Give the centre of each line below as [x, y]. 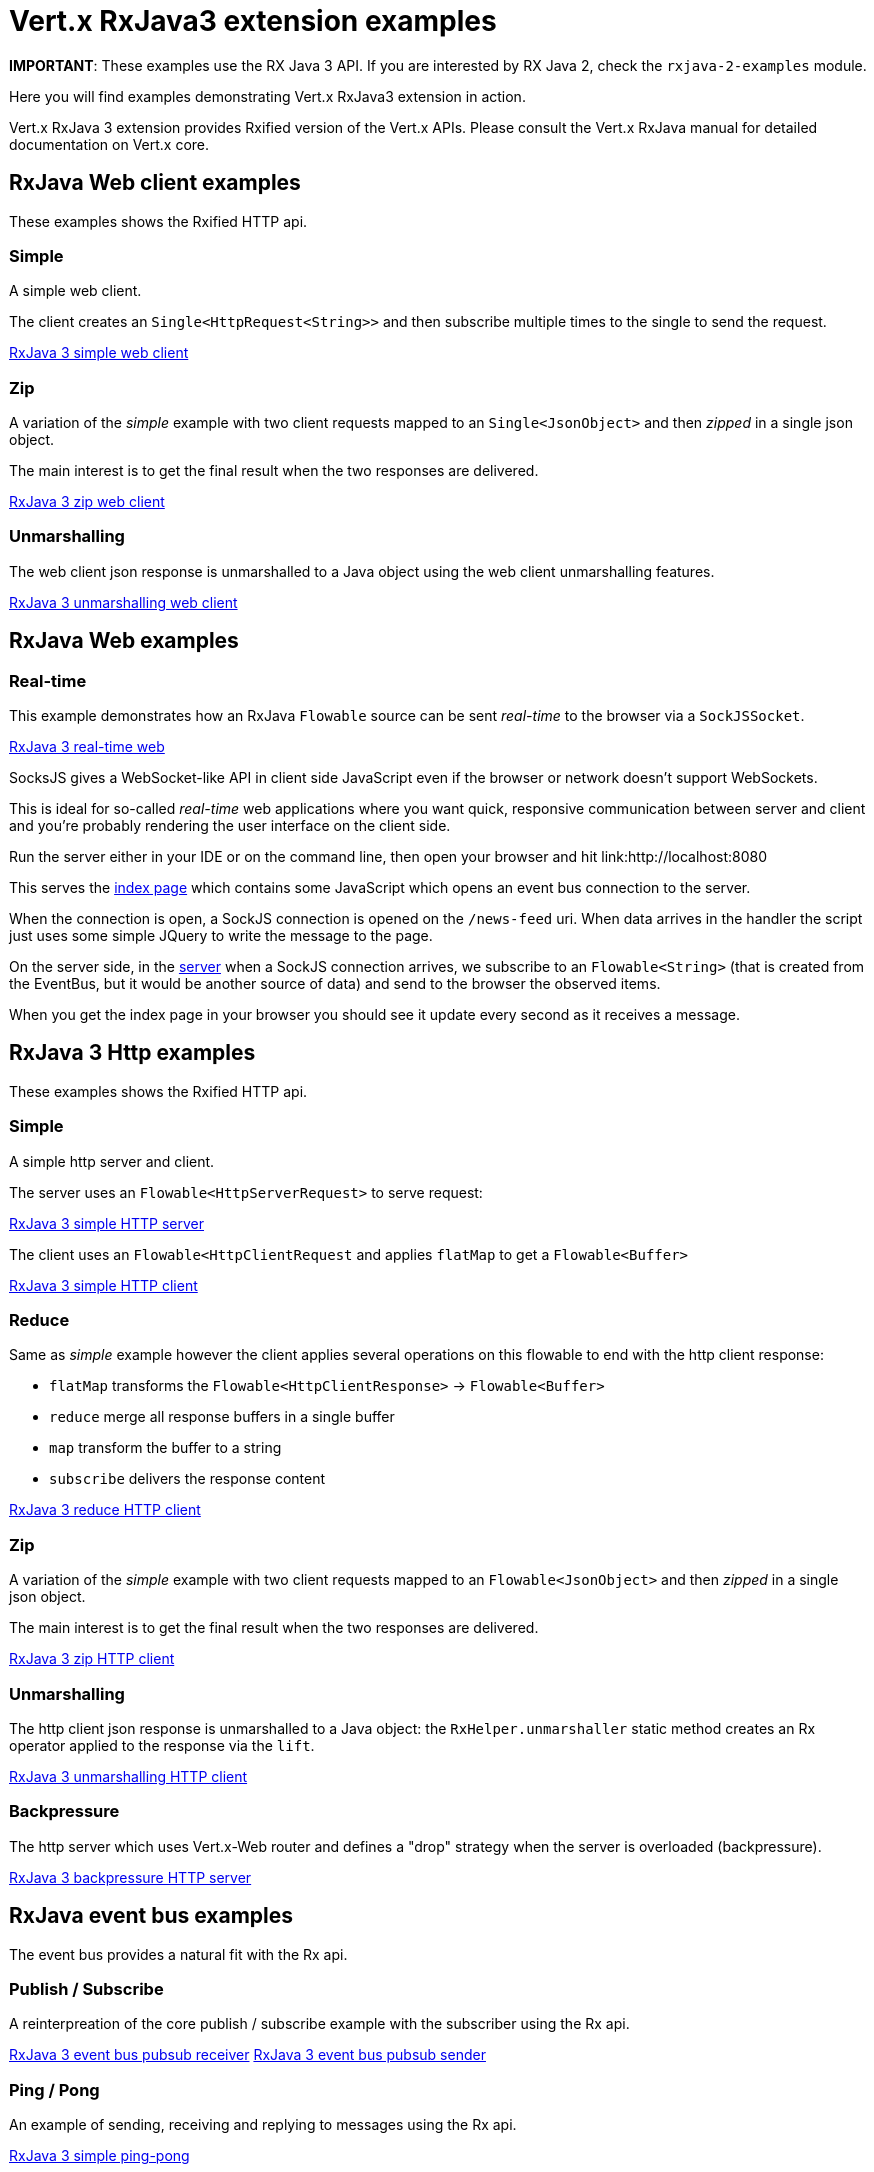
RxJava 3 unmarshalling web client [123, 602]
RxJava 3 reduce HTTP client [105, 1510]
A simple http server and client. [112, 1161]
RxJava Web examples [124, 641]
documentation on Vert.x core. [109, 144]
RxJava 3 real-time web [87, 747]
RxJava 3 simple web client [99, 353]
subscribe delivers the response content [187, 1479]
